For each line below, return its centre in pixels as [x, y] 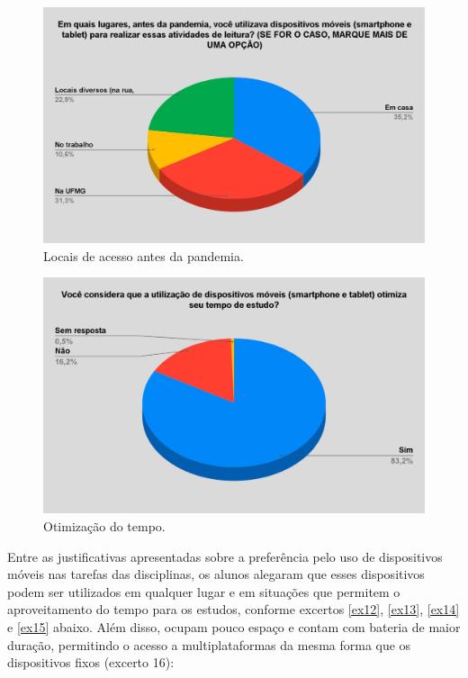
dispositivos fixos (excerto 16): [91, 662]
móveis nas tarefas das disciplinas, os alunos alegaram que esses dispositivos [216, 574]
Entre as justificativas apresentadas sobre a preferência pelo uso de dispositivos [225, 556]
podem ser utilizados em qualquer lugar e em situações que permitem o [204, 591]
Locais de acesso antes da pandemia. [144, 255]
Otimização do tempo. [104, 525]
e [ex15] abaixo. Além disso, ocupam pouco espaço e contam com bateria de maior [234, 626]
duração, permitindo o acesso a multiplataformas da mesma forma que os [209, 644]
